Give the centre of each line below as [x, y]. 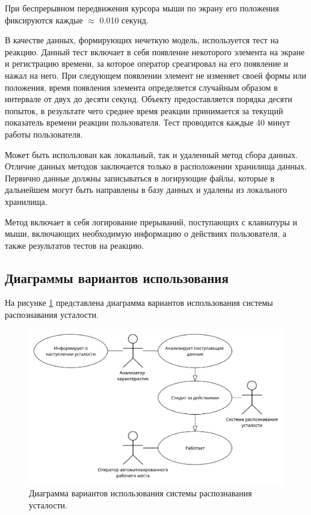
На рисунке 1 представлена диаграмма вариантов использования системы [139, 303]
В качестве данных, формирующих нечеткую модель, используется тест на [142, 40]
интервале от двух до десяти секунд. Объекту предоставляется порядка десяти [149, 99]
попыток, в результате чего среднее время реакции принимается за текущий [144, 110]
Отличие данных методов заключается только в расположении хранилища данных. [156, 166]
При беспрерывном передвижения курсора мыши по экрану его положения [142, 8]
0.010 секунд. [124, 20]
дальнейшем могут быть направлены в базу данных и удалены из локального [146, 190]
